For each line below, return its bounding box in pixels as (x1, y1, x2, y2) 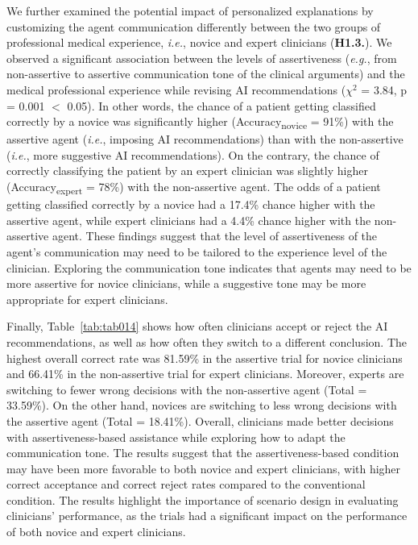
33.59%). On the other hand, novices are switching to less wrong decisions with (6, 397, 397, 414)
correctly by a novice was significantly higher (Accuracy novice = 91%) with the (6, 113, 394, 131)
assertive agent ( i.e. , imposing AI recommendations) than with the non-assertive (6, 131, 404, 148)
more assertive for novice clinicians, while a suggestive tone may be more (6, 275, 366, 292)
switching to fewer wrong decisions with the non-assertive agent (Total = (6, 381, 367, 397)
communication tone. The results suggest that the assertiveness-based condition (6, 444, 399, 461)
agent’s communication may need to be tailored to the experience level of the (6, 243, 387, 260)
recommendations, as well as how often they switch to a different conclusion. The (6, 333, 408, 350)
